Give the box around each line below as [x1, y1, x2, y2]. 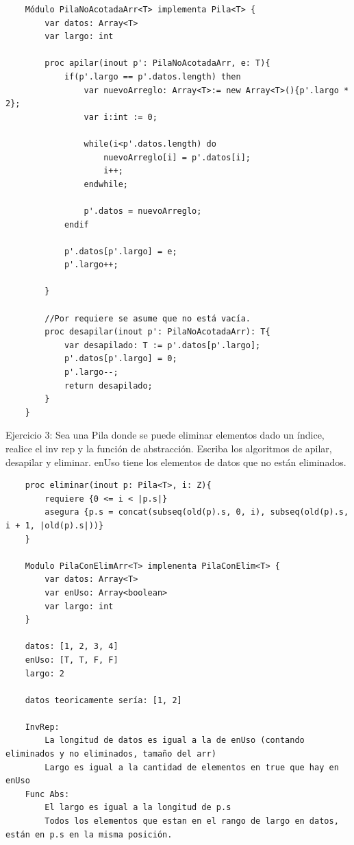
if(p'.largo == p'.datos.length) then [64, 71, 241, 82]
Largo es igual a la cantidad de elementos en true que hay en [45, 762, 339, 772]
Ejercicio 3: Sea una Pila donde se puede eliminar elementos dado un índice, [5, 428, 325, 442]
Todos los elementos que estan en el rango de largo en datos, [45, 816, 339, 826]
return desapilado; [64, 380, 153, 391]
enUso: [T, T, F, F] [25, 654, 118, 665]
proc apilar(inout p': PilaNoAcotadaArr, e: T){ [45, 58, 270, 69]
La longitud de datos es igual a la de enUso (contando [45, 735, 305, 746]
